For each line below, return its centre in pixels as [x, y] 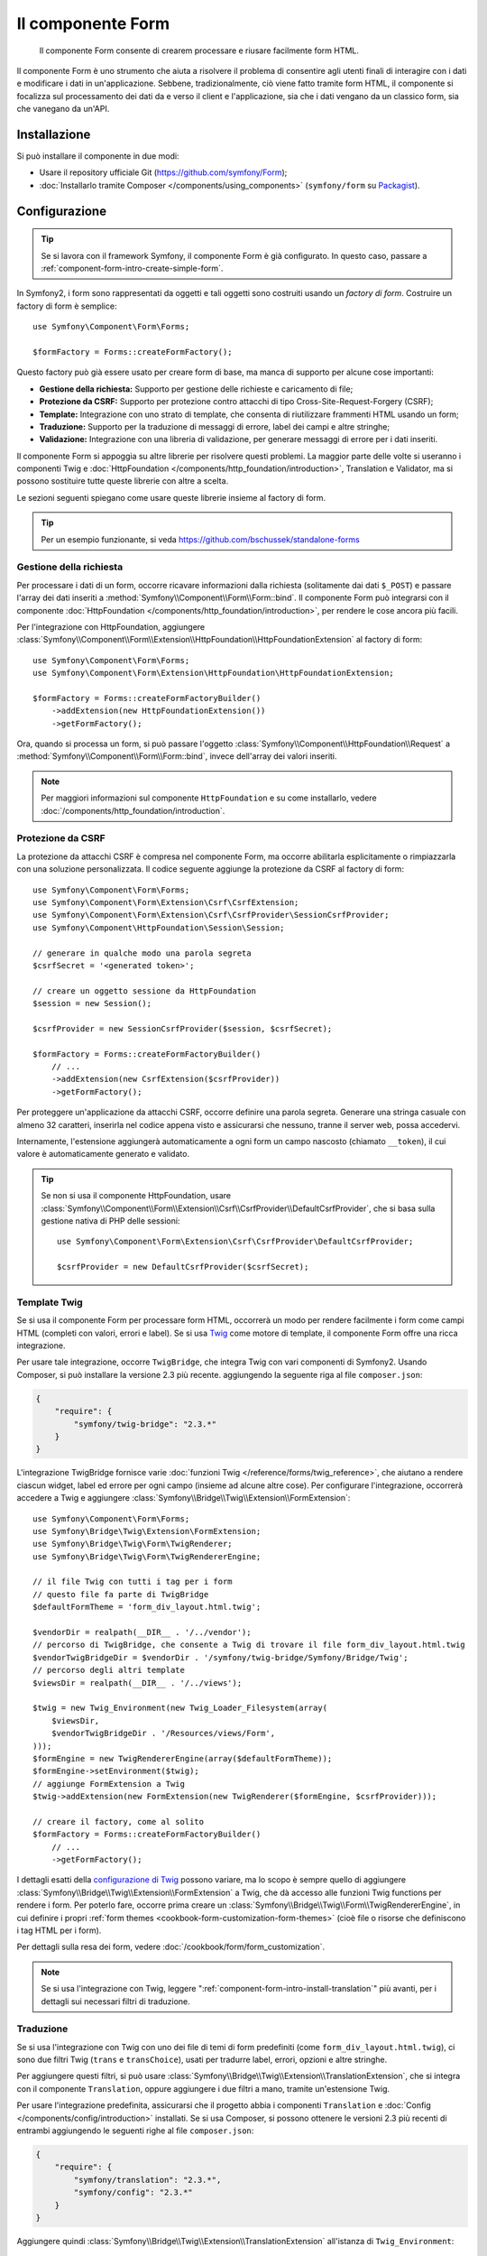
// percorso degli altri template [109, 1670]
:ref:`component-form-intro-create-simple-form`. [132, 268]
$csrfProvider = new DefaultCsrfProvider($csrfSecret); [183, 1267]
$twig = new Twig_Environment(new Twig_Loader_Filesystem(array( [180, 1708]
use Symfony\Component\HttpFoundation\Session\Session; [159, 928]
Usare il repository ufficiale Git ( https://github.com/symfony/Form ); [163, 172]
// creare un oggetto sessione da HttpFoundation [145, 991]
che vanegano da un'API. [63, 109]
